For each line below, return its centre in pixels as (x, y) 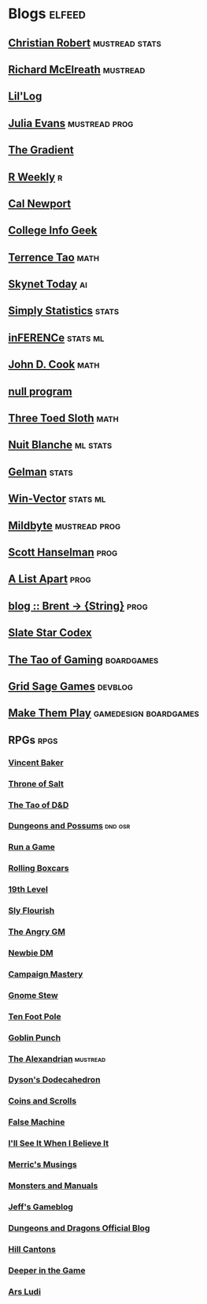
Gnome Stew (33, 995)
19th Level (28, 890)
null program (40, 391)
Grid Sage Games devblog (71, 686)
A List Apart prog (50, 579)
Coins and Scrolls (43, 1101)
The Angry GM (37, 932)
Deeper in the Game (47, 1270)
